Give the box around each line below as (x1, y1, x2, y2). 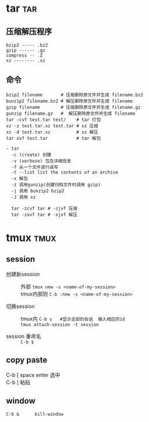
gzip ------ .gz (6, 47, 45, 53)
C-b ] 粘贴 (6, 379, 31, 386)
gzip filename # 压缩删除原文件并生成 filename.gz (6, 104, 141, 110)
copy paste (6, 355, 48, 365)
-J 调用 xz (11, 194, 36, 200)
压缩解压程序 (6, 26, 52, 36)
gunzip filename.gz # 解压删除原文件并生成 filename (6, 110, 136, 116)
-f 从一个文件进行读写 (11, 164, 58, 170)
